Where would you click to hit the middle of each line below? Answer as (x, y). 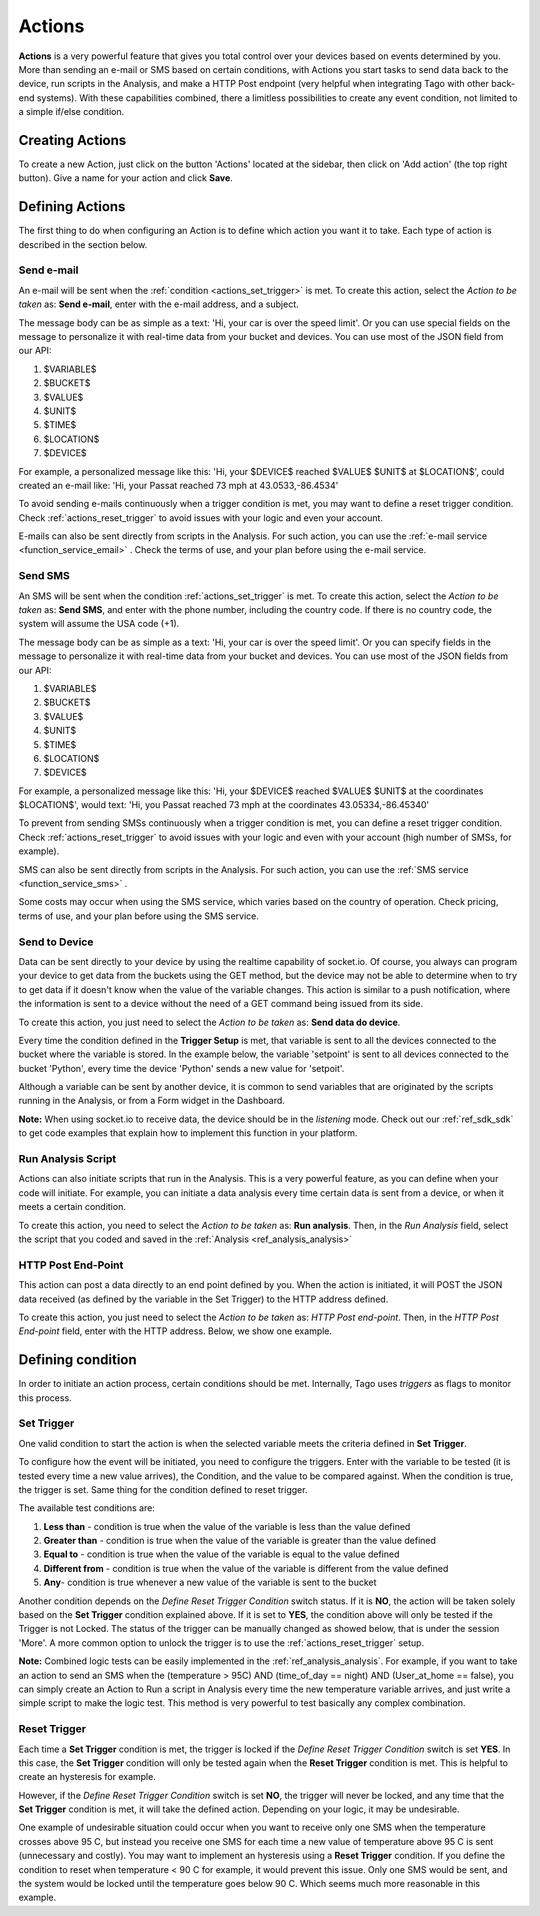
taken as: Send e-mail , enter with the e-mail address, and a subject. (158, 304)
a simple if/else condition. (71, 112)
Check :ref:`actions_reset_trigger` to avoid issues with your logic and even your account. (201, 517)
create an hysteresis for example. (87, 1777)
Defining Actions (72, 206)
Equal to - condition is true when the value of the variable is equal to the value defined (221, 1554)
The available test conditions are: (86, 1508)
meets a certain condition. (72, 1207)
